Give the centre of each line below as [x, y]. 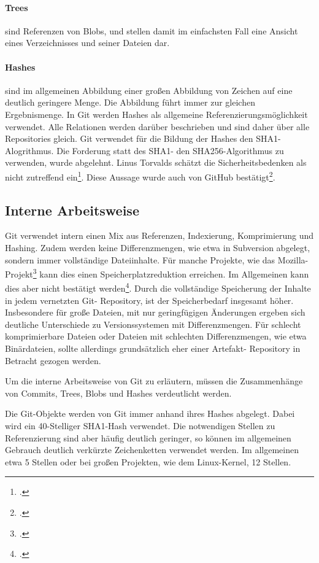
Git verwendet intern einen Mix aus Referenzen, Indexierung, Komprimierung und [159, 235]
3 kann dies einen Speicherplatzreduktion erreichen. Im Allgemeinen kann [171, 273]
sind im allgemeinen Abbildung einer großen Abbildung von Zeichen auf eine [149, 90]
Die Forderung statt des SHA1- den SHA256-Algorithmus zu [170, 150]
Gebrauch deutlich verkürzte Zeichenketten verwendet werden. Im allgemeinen [152, 450]
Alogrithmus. [29, 150]
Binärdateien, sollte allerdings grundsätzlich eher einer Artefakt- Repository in [153, 348]
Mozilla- [293, 259]
